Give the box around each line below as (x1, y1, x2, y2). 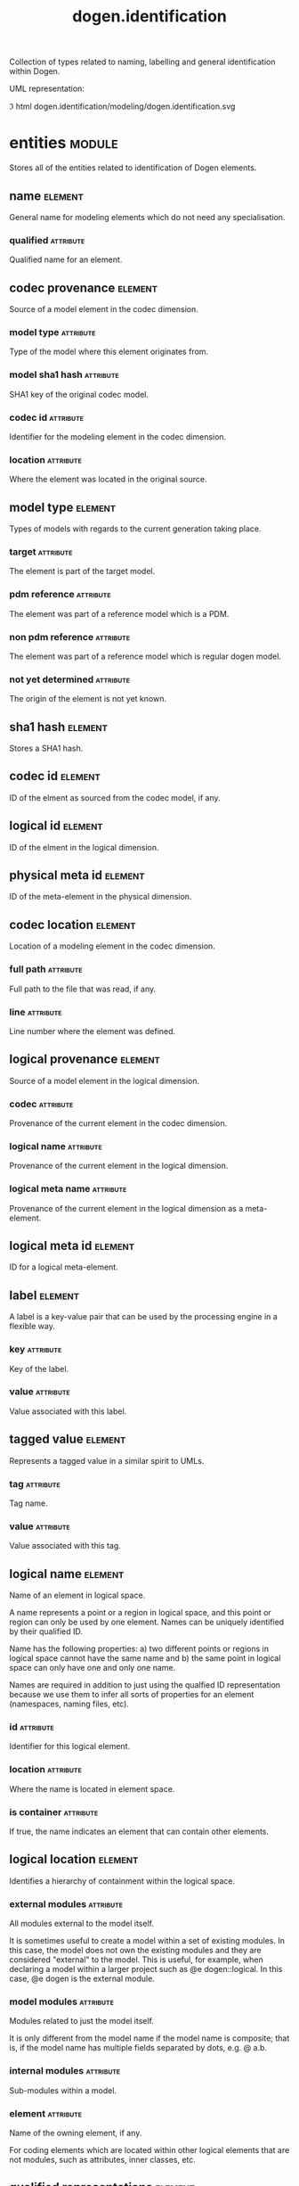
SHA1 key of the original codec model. (9, 389, 149, 399)
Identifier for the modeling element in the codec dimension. (9, 431, 227, 442)
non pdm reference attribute (9, 630, 131, 643)
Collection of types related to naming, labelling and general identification (9, 56, 276, 68)
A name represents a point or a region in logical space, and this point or (9, 1607, 271, 1618)
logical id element (9, 818, 104, 834)
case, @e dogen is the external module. (9, 1973, 156, 1985)
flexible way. (9, 1321, 55, 1332)
